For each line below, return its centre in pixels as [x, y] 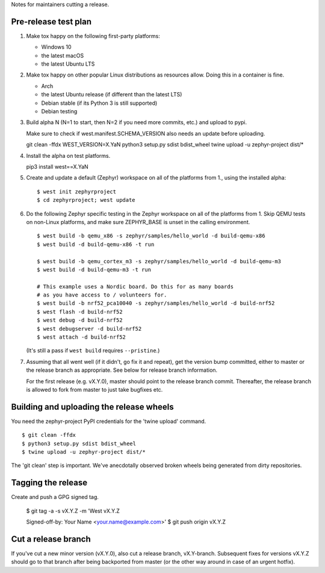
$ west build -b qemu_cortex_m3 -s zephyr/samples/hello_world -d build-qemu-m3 [159, 261]
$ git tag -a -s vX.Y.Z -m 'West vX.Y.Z [73, 511]
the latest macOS [63, 55]
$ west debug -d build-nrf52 [80, 320]
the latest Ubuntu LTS [68, 64]
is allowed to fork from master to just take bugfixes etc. [94, 389]
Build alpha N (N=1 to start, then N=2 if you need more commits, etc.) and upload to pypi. [137, 122]
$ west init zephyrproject [77, 192]
